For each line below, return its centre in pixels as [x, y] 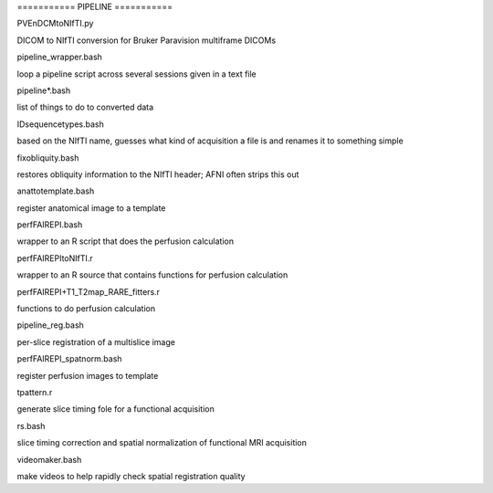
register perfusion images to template [88, 375]
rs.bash [31, 425]
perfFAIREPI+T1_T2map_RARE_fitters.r [88, 291]
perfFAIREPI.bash [50, 225]
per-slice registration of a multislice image [96, 341]
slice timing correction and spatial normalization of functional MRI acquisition [162, 443]
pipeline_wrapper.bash [59, 57]
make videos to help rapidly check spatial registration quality [131, 476]
